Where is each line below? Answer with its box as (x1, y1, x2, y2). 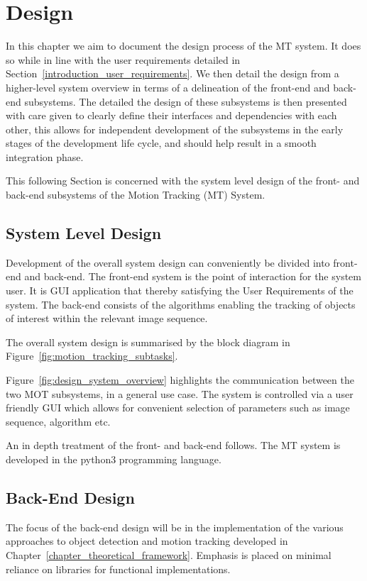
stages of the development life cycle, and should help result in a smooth (6, 135, 317, 150)
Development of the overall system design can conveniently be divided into (6, 255, 330, 270)
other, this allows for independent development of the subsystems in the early (6, 121, 344, 136)
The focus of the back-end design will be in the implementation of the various (6, 519, 344, 534)
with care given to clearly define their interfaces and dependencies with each (6, 108, 337, 123)
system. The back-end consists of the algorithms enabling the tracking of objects (6, 297, 356, 311)
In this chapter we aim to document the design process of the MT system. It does (6, 38, 361, 53)
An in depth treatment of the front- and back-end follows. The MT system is (6, 438, 341, 453)
